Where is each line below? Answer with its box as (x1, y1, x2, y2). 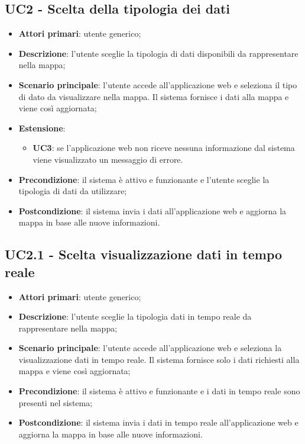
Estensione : (18, 121, 66, 134)
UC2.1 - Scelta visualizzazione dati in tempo (5, 245, 283, 263)
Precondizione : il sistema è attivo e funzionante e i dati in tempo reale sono (18, 385, 300, 397)
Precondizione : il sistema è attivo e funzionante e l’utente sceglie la (18, 173, 270, 185)
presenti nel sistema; (18, 396, 93, 408)
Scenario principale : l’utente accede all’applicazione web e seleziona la (18, 342, 282, 354)
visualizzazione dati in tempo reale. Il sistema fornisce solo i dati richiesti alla (18, 353, 300, 365)
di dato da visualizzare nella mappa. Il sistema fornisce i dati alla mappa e (18, 90, 289, 102)
